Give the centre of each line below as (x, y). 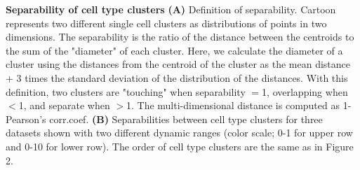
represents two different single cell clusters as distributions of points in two (166, 23)
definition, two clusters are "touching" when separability (126, 91)
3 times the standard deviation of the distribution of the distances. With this (182, 77)
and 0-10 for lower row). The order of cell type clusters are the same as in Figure (180, 146)
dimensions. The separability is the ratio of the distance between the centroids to (180, 37)
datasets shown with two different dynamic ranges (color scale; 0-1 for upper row (179, 133)
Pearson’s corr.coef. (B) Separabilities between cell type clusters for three (164, 119)
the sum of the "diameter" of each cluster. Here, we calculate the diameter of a (174, 50)
